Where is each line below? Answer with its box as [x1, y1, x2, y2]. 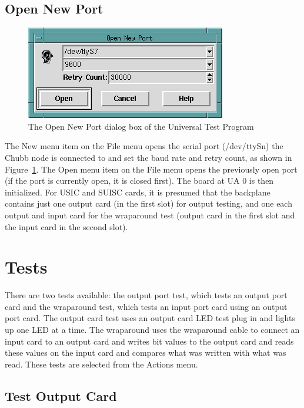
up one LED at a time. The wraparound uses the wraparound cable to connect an [5, 323, 300, 336]
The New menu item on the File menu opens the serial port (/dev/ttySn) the [5, 140, 283, 152]
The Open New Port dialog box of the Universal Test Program [28, 120, 254, 132]
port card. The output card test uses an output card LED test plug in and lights [5, 312, 295, 324]
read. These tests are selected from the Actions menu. [5, 358, 198, 370]
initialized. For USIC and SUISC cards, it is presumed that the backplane [5, 186, 270, 198]
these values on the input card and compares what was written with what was [5, 346, 286, 359]
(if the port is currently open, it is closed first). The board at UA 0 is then [5, 174, 274, 187]
